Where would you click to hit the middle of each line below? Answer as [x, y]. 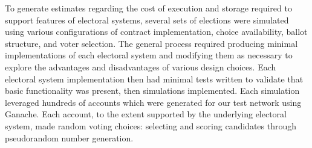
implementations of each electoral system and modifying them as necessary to [149, 55]
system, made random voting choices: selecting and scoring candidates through [151, 125]
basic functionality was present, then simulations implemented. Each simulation [152, 91]
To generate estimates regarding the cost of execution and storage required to [148, 8]
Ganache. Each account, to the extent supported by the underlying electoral [146, 114]
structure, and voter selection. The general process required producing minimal [151, 43]
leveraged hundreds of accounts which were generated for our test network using [153, 102]
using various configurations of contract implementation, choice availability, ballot [156, 32]
